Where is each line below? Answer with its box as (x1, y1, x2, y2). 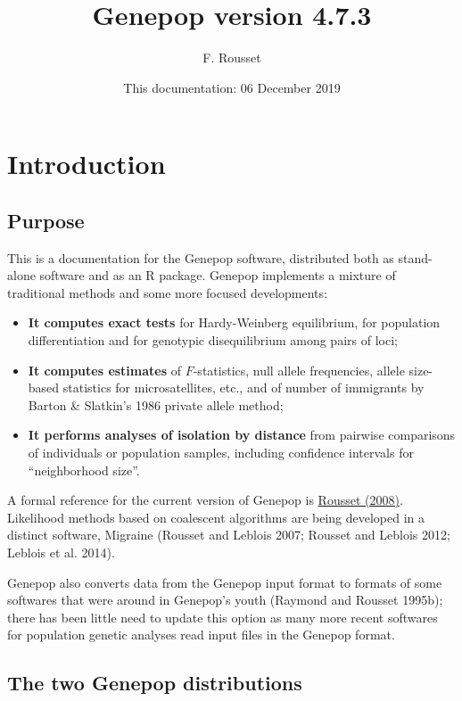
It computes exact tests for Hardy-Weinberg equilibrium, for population (28, 313, 441, 332)
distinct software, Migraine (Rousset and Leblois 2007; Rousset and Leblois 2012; (7, 525, 450, 544)
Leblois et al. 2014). (7, 543, 115, 562)
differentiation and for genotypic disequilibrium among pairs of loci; (28, 331, 398, 350)
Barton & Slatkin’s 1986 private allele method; (28, 395, 284, 414)
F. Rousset (202, 48, 261, 67)
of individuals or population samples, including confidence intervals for (28, 443, 414, 462)
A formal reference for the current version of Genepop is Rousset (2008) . (7, 491, 403, 509)
